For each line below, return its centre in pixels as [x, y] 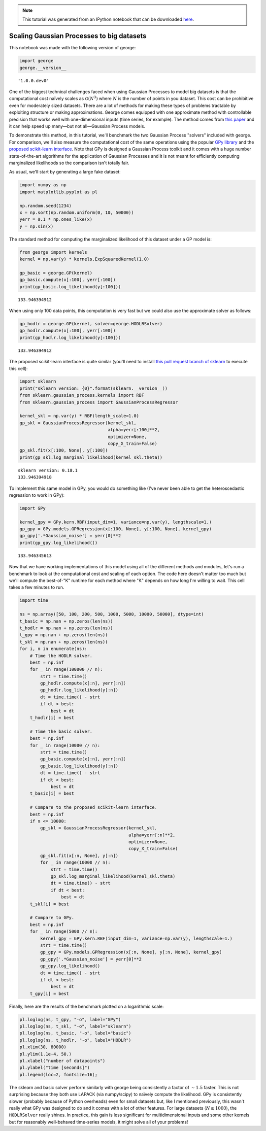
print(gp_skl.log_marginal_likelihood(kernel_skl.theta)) [91, 457]
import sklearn [38, 381]
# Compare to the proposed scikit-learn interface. [94, 807]
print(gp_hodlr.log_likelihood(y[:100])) [70, 337]
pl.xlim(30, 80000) [43, 1047]
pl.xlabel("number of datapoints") [62, 1061]
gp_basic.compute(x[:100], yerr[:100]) [67, 280]
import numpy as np [43, 185]
